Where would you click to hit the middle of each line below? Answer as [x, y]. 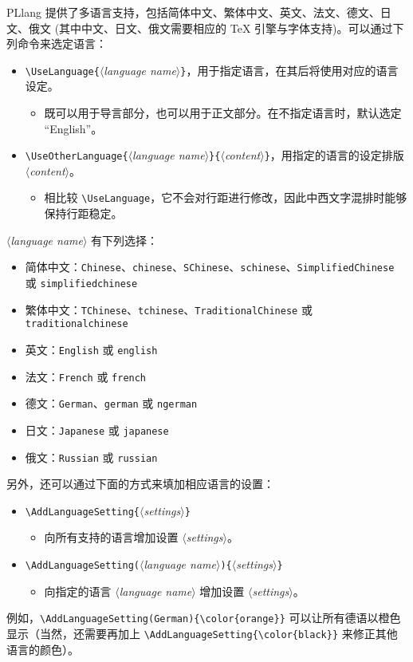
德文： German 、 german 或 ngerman [111, 403]
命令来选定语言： [62, 43]
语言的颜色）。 [43, 649]
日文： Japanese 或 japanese [97, 430]
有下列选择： [125, 240]
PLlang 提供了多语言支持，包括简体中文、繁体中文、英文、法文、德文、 [193, 12]
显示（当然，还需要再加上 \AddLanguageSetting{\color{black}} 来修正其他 [202, 633]
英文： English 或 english [91, 349]
